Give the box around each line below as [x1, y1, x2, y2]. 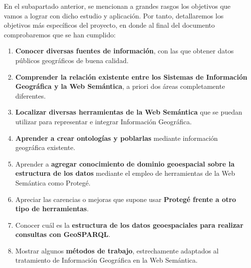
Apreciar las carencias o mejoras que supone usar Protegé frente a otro [15, 194, 236, 204]
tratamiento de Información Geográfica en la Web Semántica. [15, 255, 198, 265]
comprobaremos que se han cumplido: [4, 29, 116, 39]
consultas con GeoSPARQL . [15, 229, 111, 239]
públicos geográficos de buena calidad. [15, 55, 129, 65]
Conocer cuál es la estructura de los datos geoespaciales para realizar [15, 219, 244, 230]
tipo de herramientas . [15, 203, 89, 214]
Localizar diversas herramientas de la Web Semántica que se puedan [15, 107, 242, 117]
